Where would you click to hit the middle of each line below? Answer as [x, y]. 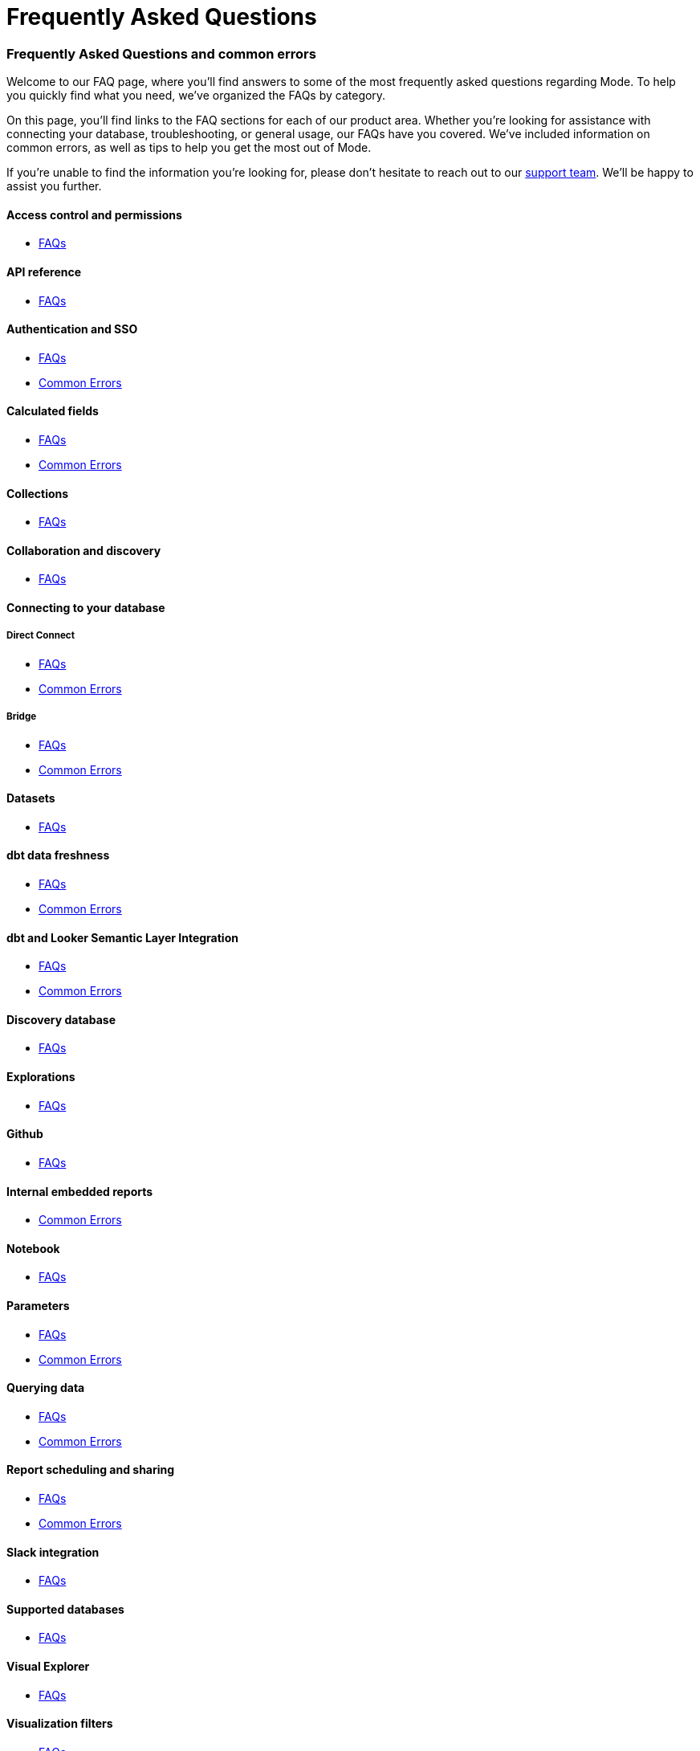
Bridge [22, 717]
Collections [38, 493]
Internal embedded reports [80, 1191]
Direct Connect [41, 636]
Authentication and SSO [72, 329]
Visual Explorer [48, 1667]
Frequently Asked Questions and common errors [161, 53]
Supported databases [65, 1609]
